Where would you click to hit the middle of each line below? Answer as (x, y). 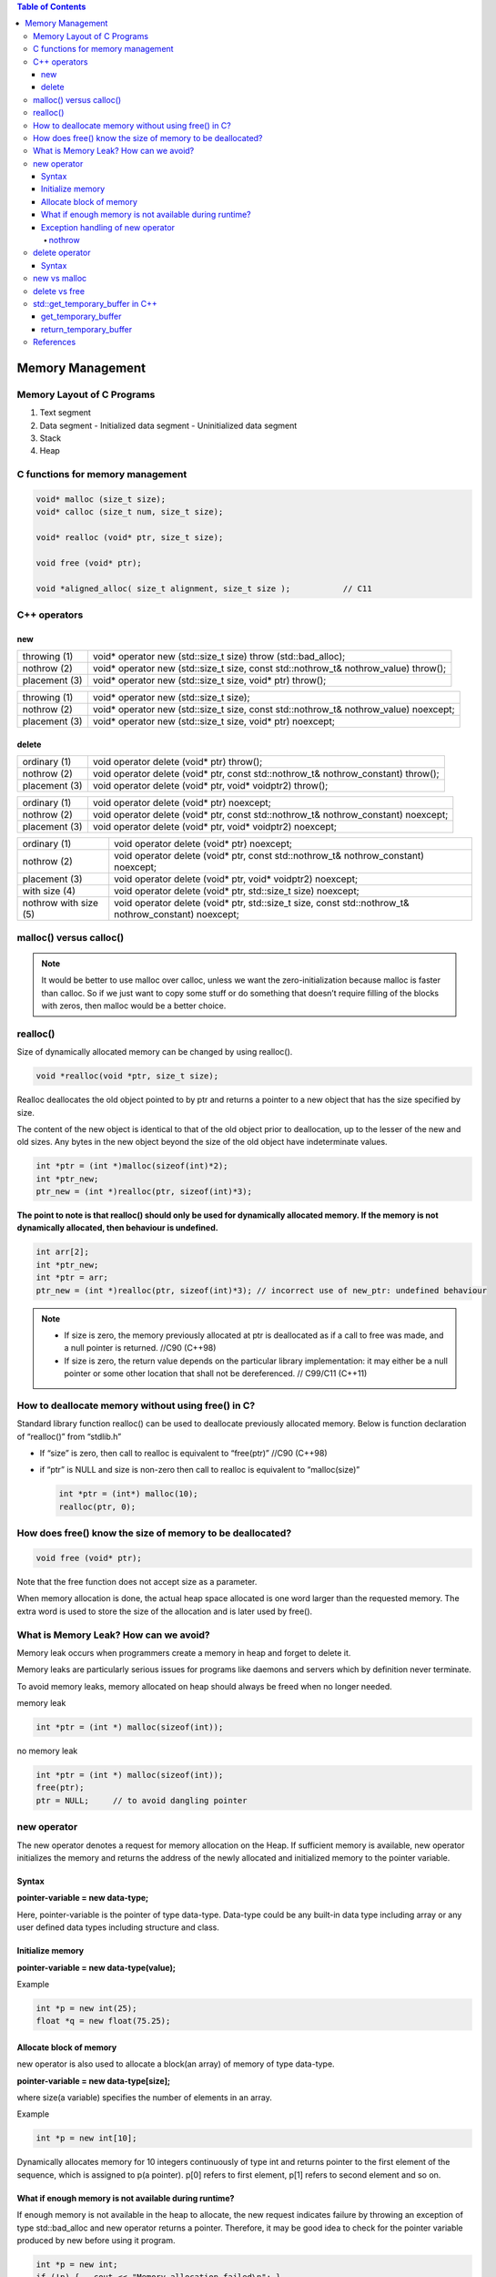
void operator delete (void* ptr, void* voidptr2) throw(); (210, 786)
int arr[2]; (63, 1252)
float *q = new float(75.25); (103, 2021)
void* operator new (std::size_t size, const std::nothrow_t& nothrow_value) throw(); (269, 669)
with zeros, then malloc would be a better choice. (134, 1006)
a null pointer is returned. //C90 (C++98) (140, 1348)
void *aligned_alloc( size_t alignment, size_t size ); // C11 (204, 588)
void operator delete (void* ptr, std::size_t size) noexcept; (237, 891)
